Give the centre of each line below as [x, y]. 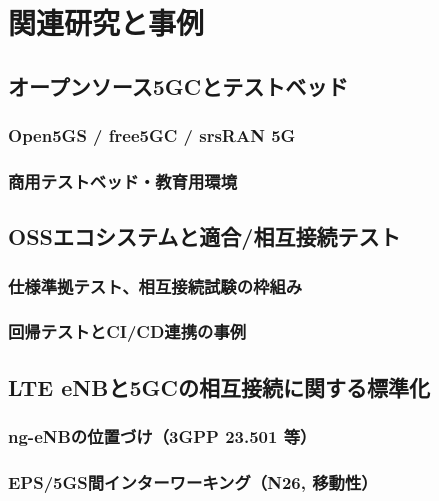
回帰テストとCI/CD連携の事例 [127, 331]
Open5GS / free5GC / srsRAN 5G [152, 135]
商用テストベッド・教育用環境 [123, 180]
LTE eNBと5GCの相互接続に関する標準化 [219, 386]
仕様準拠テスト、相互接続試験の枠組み [155, 285]
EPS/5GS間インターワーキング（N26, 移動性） [193, 481]
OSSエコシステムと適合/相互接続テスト [204, 236]
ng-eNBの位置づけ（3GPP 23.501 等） [162, 436]
